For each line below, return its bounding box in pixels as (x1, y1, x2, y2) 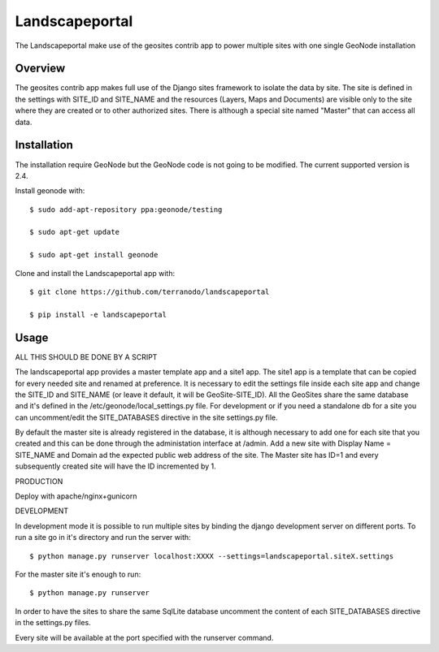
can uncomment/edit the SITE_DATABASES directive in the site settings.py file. (15, 412, 278, 422)
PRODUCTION (15, 476, 63, 486)
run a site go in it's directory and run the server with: (15, 533, 191, 542)
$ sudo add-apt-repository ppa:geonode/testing (29, 205, 223, 214)
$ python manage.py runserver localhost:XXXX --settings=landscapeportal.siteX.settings (29, 551, 394, 560)
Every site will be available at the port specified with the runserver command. (15, 633, 274, 642)
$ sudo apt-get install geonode (29, 250, 159, 260)
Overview (15, 62, 66, 76)
